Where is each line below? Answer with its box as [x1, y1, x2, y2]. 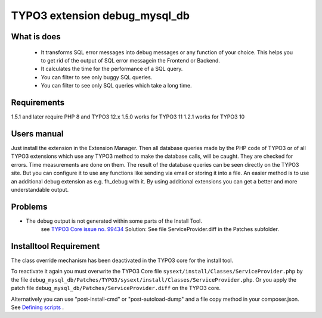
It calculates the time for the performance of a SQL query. [41, 66, 183, 73]
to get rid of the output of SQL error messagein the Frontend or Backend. [41, 57, 221, 64]
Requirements [11, 97, 65, 107]
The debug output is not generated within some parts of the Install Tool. [26, 217, 203, 225]
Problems [11, 201, 48, 211]
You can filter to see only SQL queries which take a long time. [41, 82, 192, 89]
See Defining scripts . [11, 304, 64, 311]
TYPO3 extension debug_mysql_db [11, 9, 190, 22]
